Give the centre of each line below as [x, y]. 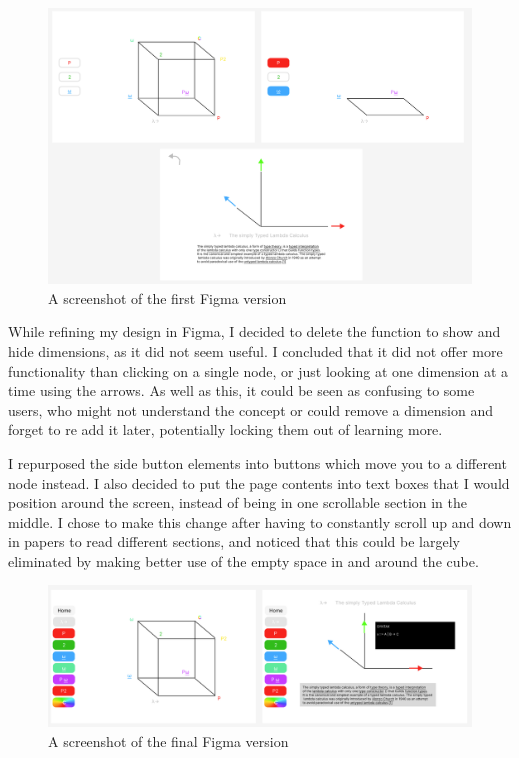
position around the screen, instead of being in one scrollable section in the [238, 502]
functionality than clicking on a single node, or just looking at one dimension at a [258, 370]
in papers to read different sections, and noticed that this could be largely [234, 541]
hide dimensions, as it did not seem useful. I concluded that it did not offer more [255, 350]
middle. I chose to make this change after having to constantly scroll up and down [260, 521]
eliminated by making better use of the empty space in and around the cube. [243, 560]
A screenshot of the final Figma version [168, 740]
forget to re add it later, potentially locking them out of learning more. [225, 429]
